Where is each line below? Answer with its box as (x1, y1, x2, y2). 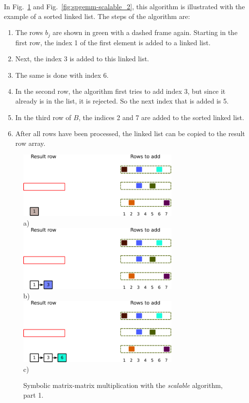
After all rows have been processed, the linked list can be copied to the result (15, 128, 245, 139)
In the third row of (15, 112, 71, 122)
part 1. (23, 389, 44, 400)
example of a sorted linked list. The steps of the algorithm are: (4, 11, 190, 21)
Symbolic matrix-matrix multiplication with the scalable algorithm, (23, 380, 223, 390)
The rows (15, 27, 43, 37)
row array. (15, 138, 46, 148)
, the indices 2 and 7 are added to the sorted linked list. (78, 112, 244, 122)
